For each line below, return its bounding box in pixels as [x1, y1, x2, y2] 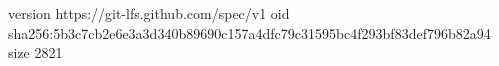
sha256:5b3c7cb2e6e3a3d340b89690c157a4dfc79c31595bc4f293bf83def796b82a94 [8, 22, 491, 43]
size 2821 [8, 42, 63, 63]
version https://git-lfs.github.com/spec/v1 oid [8, 3, 290, 23]
